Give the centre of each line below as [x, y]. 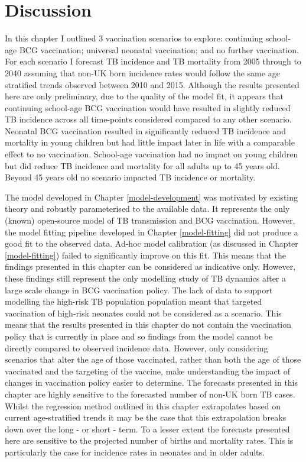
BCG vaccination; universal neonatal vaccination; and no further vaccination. [159, 49]
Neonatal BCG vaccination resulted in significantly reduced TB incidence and [145, 130]
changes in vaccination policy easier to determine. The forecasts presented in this [152, 382]
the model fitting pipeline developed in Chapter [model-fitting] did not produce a [152, 232]
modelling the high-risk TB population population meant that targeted [134, 301]
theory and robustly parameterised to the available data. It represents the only [147, 209]
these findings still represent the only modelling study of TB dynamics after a [145, 278]
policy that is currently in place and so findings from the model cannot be [139, 336]
